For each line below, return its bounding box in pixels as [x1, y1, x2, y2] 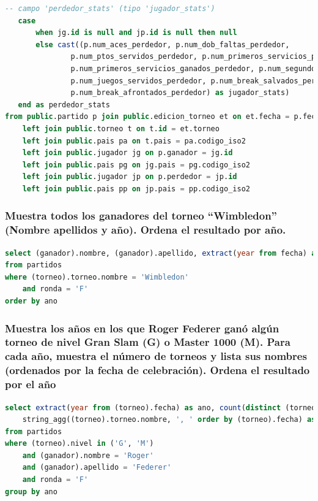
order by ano [5, 297, 57, 306]
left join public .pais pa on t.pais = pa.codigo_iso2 [22, 136, 246, 145]
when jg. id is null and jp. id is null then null [35, 28, 237, 37]
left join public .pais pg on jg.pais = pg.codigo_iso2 [22, 160, 250, 169]
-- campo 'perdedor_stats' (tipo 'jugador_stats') [5, 4, 215, 13]
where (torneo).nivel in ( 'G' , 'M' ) [5, 439, 154, 448]
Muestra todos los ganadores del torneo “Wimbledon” [5, 208, 277, 223]
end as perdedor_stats [18, 100, 110, 109]
